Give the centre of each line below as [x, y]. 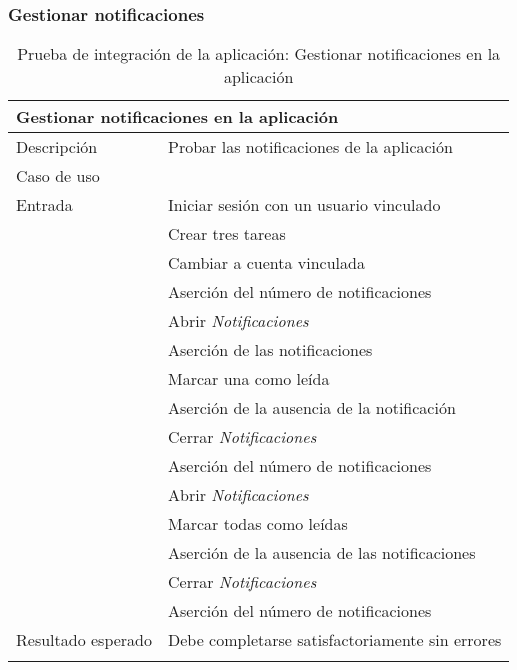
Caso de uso [58, 176]
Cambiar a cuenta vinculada [266, 263]
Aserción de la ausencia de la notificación [312, 408]
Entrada [44, 205]
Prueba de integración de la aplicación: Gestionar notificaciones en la [259, 54]
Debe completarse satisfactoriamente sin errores [335, 640]
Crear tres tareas [227, 234]
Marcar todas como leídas [258, 524]
